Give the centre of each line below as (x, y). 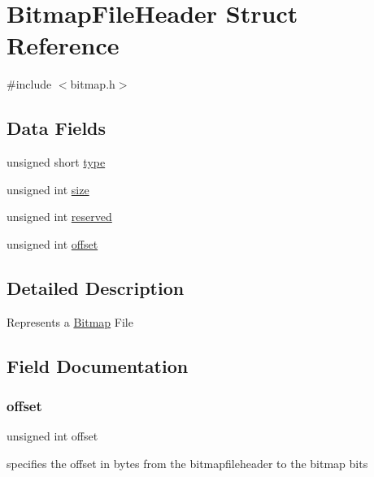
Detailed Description (96, 287)
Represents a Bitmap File (70, 321)
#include (29, 84)
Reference (63, 45)
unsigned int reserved (59, 217)
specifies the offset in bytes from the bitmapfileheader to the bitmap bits (187, 463)
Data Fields (57, 128)
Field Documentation (98, 365)
